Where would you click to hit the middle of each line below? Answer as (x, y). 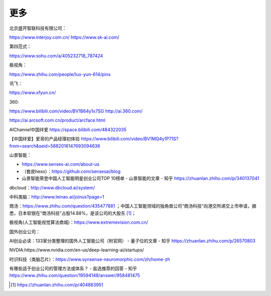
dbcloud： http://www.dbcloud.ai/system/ (52, 187)
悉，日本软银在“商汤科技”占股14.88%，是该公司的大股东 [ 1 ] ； (73, 213)
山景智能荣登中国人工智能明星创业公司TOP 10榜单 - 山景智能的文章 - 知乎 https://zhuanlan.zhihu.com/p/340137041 (141, 178)
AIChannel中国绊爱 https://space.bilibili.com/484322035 (68, 129)
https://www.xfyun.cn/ (33, 92)
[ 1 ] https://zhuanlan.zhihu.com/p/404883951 (57, 284)
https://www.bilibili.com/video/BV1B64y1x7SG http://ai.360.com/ (76, 111)
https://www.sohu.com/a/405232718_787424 (56, 56)
